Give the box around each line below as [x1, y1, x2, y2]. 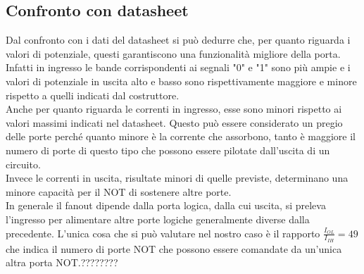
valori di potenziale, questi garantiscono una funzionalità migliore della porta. [6, 46, 341, 61]
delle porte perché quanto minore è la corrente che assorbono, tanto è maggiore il [6, 129, 356, 144]
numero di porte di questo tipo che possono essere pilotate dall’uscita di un [6, 142, 330, 157]
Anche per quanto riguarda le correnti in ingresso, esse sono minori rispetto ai [6, 101, 342, 116]
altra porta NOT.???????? [6, 255, 118, 270]
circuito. [6, 156, 41, 171]
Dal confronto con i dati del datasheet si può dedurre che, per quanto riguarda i [6, 32, 351, 47]
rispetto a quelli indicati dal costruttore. [6, 87, 180, 102]
